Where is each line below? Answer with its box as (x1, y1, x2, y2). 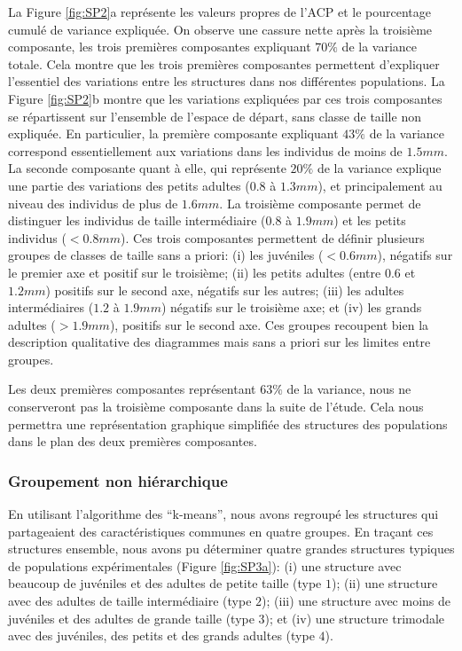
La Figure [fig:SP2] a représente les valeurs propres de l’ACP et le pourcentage (8, 3, 431, 20)
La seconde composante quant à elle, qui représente (8, 159, 286, 177)
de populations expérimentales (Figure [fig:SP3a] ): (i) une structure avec (8, 556, 402, 575)
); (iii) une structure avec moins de (262, 592, 450, 610)
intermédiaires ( (8, 298, 94, 317)
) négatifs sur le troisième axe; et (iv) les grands (161, 298, 422, 317)
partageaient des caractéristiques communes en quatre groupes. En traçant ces (8, 522, 434, 540)
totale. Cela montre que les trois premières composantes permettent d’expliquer (8, 54, 440, 73)
